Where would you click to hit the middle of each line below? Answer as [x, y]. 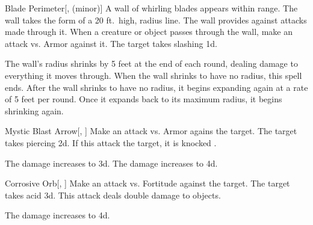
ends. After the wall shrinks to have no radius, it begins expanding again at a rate [156, 87]
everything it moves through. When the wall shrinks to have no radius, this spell [153, 75]
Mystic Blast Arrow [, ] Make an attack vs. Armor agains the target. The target [151, 131]
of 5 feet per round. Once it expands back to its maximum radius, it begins [144, 99]
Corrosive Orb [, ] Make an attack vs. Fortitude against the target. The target [147, 183]
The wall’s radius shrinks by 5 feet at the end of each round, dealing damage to [151, 63]
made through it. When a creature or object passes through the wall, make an [149, 32]
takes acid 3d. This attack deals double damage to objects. [113, 195]
